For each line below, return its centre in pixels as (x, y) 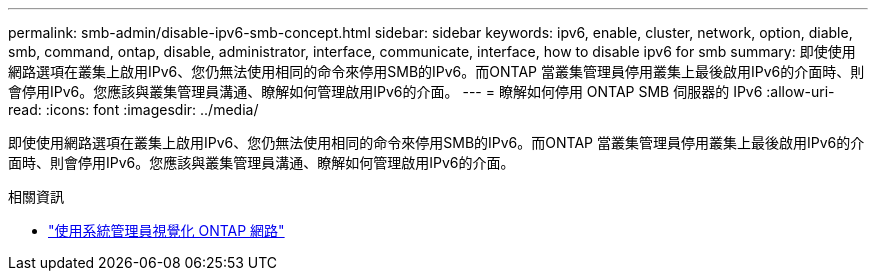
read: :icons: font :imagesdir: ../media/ (133, 109)
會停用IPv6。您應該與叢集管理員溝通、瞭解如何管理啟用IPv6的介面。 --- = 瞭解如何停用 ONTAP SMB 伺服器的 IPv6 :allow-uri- (421, 91)
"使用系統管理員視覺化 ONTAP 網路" (166, 230)
